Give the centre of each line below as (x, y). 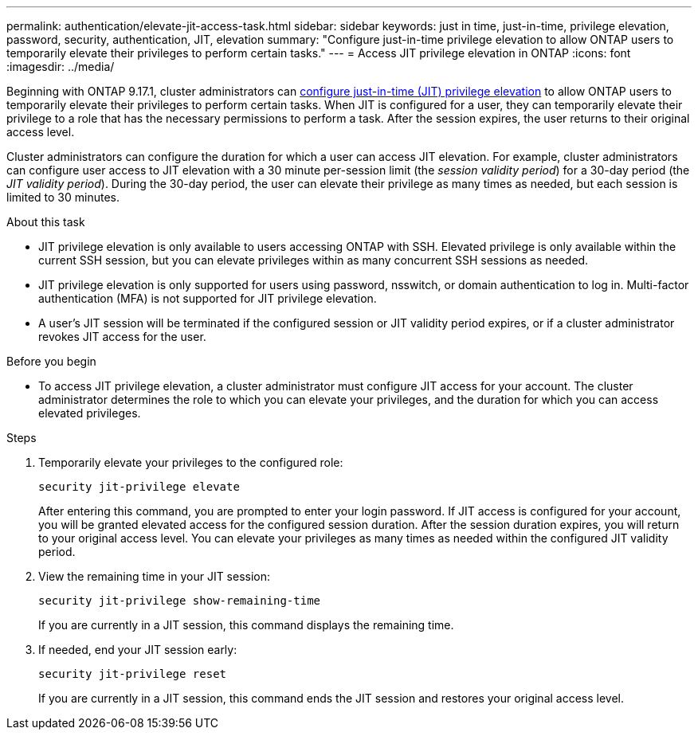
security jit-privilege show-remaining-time (180, 601)
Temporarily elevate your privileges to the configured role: (191, 462)
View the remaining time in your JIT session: (155, 576)
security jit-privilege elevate (139, 487)
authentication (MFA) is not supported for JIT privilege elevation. (208, 298)
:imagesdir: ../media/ (61, 67)
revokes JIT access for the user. (122, 337)
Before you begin (51, 361)
